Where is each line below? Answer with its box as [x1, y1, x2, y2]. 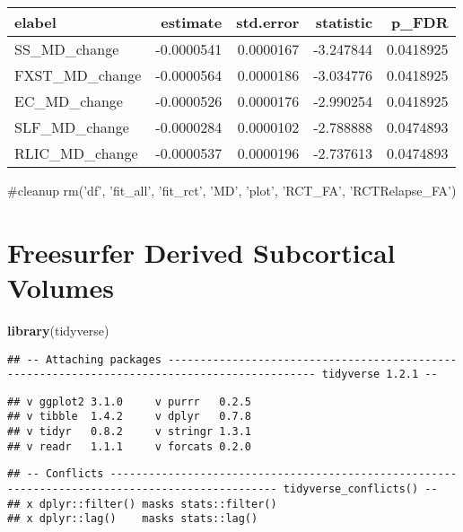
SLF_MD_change [14, 117, 129, 137]
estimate [161, 12, 223, 32]
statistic [315, 12, 373, 32]
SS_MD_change [14, 39, 119, 59]
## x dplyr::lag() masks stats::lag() [7, 512, 258, 526]
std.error [236, 12, 300, 32]
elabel [14, 12, 57, 32]
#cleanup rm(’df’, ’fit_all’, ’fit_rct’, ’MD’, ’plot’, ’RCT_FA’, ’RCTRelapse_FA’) [7, 181, 457, 199]
